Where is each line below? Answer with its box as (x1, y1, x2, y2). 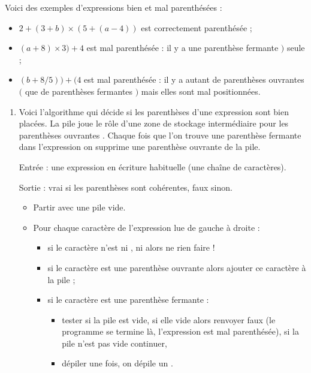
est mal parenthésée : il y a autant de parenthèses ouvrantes (84, 73, 304, 86)
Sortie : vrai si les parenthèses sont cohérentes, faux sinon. (19, 181, 233, 193)
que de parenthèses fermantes (25, 85, 133, 97)
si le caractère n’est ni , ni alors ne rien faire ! (47, 241, 215, 254)
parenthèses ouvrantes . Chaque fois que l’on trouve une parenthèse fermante (19, 128, 301, 141)
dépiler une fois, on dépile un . (62, 357, 173, 369)
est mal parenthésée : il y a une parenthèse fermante (86, 41, 279, 54)
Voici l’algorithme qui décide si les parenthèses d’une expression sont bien (19, 105, 289, 118)
